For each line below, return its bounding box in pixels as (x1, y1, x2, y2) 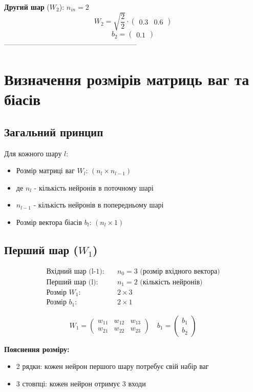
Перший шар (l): (46, 278, 98, 286)
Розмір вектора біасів (16, 216, 82, 227)
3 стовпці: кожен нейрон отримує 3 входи (16, 378, 146, 388)
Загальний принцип (4, 123, 103, 139)
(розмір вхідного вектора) (140, 267, 220, 275)
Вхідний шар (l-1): (46, 267, 104, 275)
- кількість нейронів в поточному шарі (34, 182, 154, 193)
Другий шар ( (4, 2, 50, 12)
